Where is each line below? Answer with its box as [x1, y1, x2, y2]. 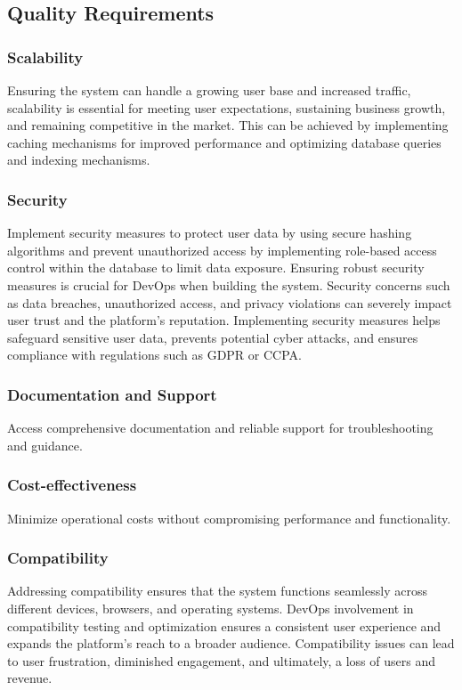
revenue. [7, 669, 53, 687]
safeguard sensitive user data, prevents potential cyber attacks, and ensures [7, 328, 418, 346]
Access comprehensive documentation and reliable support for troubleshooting [7, 418, 434, 437]
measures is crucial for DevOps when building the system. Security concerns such [7, 275, 450, 294]
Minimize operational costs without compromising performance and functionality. [7, 508, 451, 527]
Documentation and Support [7, 383, 217, 405]
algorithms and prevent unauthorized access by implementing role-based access [7, 240, 437, 259]
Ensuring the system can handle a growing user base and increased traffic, [7, 81, 411, 99]
